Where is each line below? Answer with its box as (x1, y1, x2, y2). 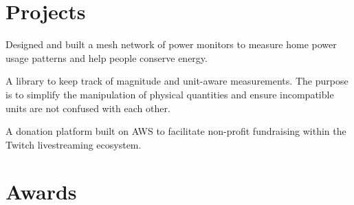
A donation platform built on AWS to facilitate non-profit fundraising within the (5, 124, 346, 138)
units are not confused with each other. (5, 100, 170, 115)
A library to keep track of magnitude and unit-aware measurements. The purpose (5, 74, 349, 88)
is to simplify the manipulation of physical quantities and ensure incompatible (5, 87, 334, 101)
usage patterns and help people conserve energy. (5, 50, 208, 65)
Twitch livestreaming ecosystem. (5, 137, 142, 151)
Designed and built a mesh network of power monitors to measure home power (5, 37, 337, 52)
